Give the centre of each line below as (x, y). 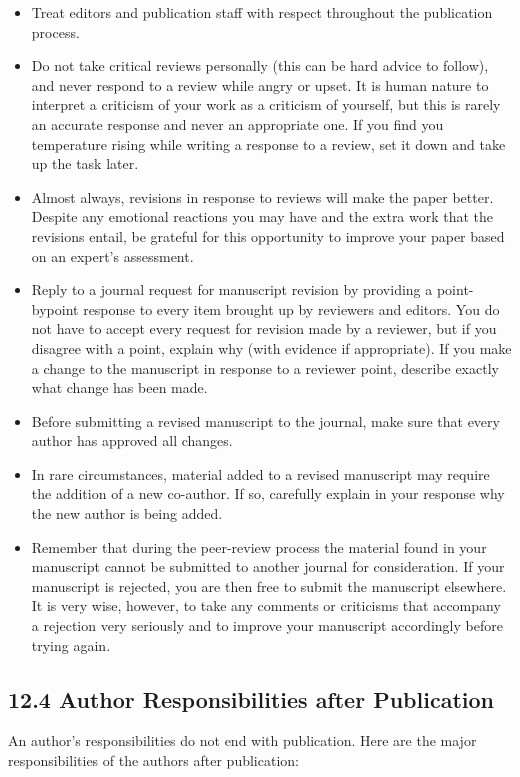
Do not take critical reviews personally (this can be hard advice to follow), (260, 65)
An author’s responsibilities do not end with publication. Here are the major (242, 740)
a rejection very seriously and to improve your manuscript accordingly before (267, 625)
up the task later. (85, 163)
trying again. (71, 644)
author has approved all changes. (132, 440)
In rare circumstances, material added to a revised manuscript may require (260, 473)
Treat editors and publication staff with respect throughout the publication (262, 12)
